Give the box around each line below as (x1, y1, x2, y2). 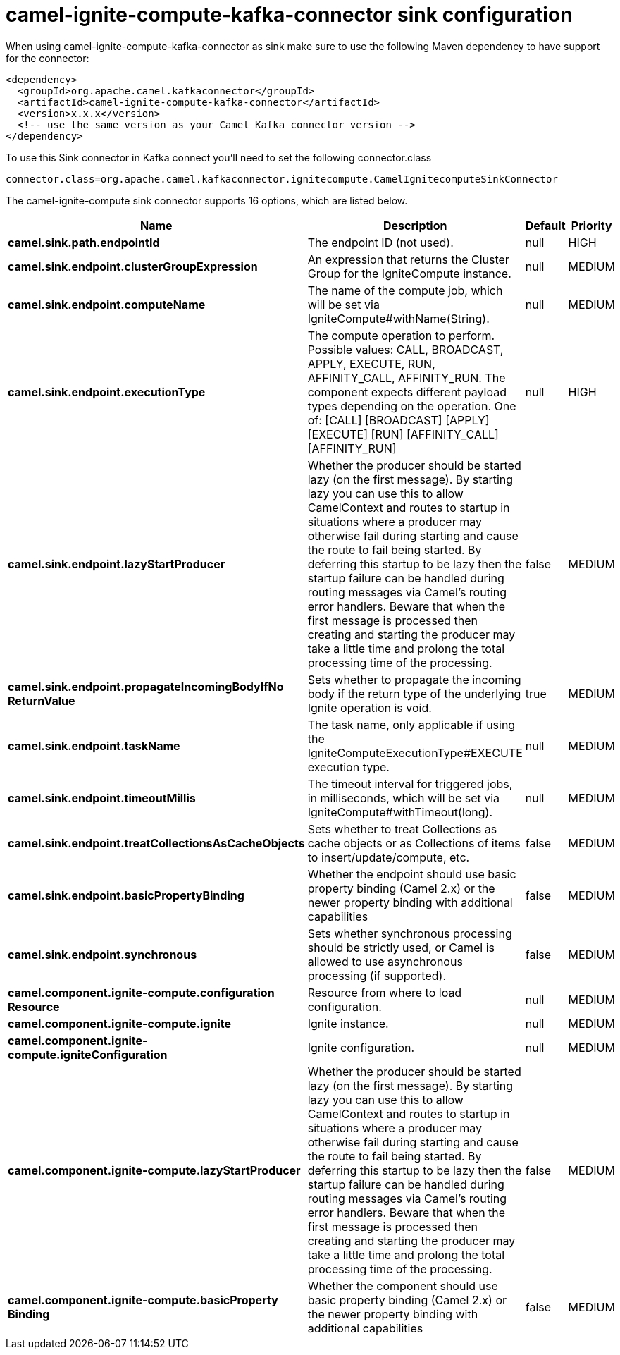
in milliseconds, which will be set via (307, 790, 500, 805)
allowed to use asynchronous (307, 954, 463, 969)
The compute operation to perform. (307, 328, 495, 343)
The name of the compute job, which (307, 283, 503, 298)
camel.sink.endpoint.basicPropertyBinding (8, 888, 244, 902)
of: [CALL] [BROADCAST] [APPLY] (307, 412, 490, 427)
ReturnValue (8, 693, 75, 708)
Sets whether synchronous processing (307, 926, 512, 940)
